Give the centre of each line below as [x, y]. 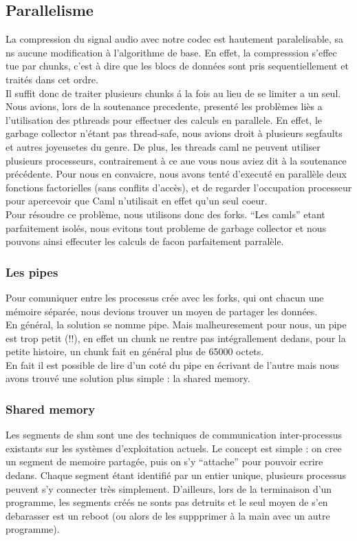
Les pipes [32, 272]
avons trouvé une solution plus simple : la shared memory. [128, 378]
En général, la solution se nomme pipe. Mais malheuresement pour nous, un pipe [176, 325]
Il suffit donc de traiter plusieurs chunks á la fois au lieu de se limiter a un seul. [173, 93]
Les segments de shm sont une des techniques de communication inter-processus [174, 435]
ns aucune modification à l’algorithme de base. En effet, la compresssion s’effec [171, 52]
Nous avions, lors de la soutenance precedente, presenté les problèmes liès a [164, 106]
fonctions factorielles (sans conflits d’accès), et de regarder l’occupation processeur [179, 187]
